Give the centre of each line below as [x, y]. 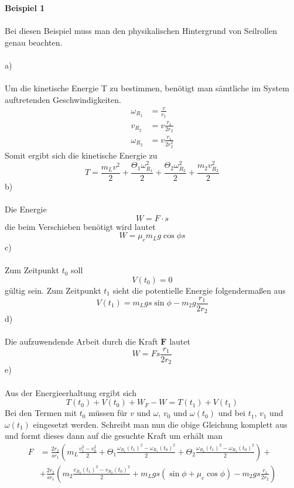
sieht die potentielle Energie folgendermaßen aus [199, 290]
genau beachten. [34, 42]
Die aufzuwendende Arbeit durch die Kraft [81, 341]
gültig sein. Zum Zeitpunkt [53, 290]
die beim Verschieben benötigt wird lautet [80, 226]
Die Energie [26, 209]
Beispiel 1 [25, 8]
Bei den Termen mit [41, 413]
